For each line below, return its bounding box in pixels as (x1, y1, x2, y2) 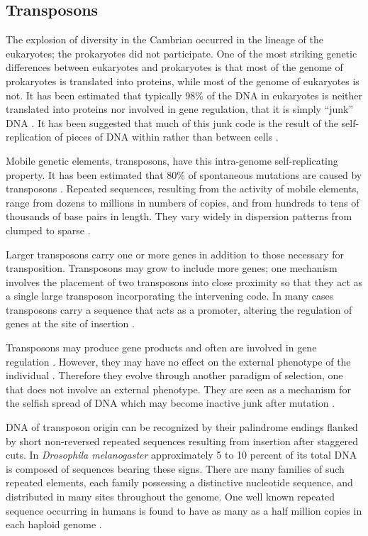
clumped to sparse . (6, 222, 91, 237)
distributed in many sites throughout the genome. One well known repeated (6, 489, 335, 504)
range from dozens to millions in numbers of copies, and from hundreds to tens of (6, 195, 359, 209)
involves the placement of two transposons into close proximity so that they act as (6, 274, 363, 289)
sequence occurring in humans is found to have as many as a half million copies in (6, 503, 362, 518)
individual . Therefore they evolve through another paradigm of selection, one (6, 368, 343, 383)
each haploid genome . (6, 517, 102, 532)
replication (6, 129, 52, 144)
